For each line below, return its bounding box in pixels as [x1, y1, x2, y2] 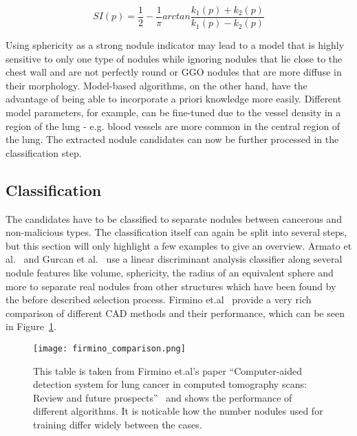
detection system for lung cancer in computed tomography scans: [33, 377, 307, 391]
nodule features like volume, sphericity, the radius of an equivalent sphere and [6, 265, 334, 279]
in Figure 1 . [6, 319, 56, 334]
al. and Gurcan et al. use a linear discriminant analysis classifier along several [6, 252, 343, 266]
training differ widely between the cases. [33, 417, 202, 431]
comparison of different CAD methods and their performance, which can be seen [6, 305, 345, 320]
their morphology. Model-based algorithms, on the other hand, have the [6, 78, 307, 92]
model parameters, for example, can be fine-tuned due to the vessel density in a [6, 105, 341, 120]
